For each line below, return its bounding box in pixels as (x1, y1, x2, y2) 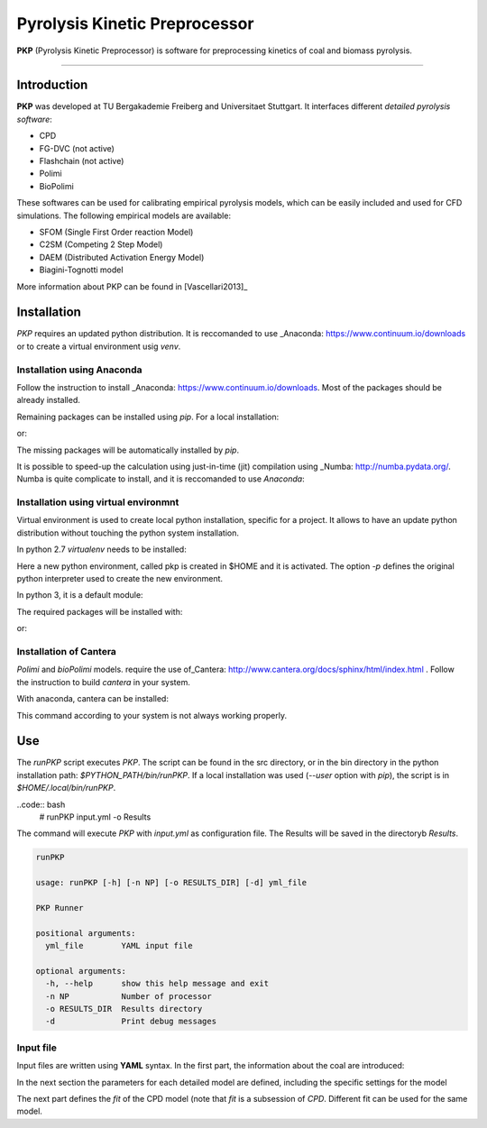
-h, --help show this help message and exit (45, 978, 270, 989)
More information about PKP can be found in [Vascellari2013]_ (16, 280, 248, 292)
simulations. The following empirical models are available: (16, 210, 232, 221)
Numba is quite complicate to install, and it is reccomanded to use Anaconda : (16, 473, 306, 484)
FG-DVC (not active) (39, 142, 115, 153)
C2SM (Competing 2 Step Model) (39, 239, 163, 250)
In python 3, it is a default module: (16, 590, 143, 601)
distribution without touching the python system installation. (16, 527, 239, 538)
